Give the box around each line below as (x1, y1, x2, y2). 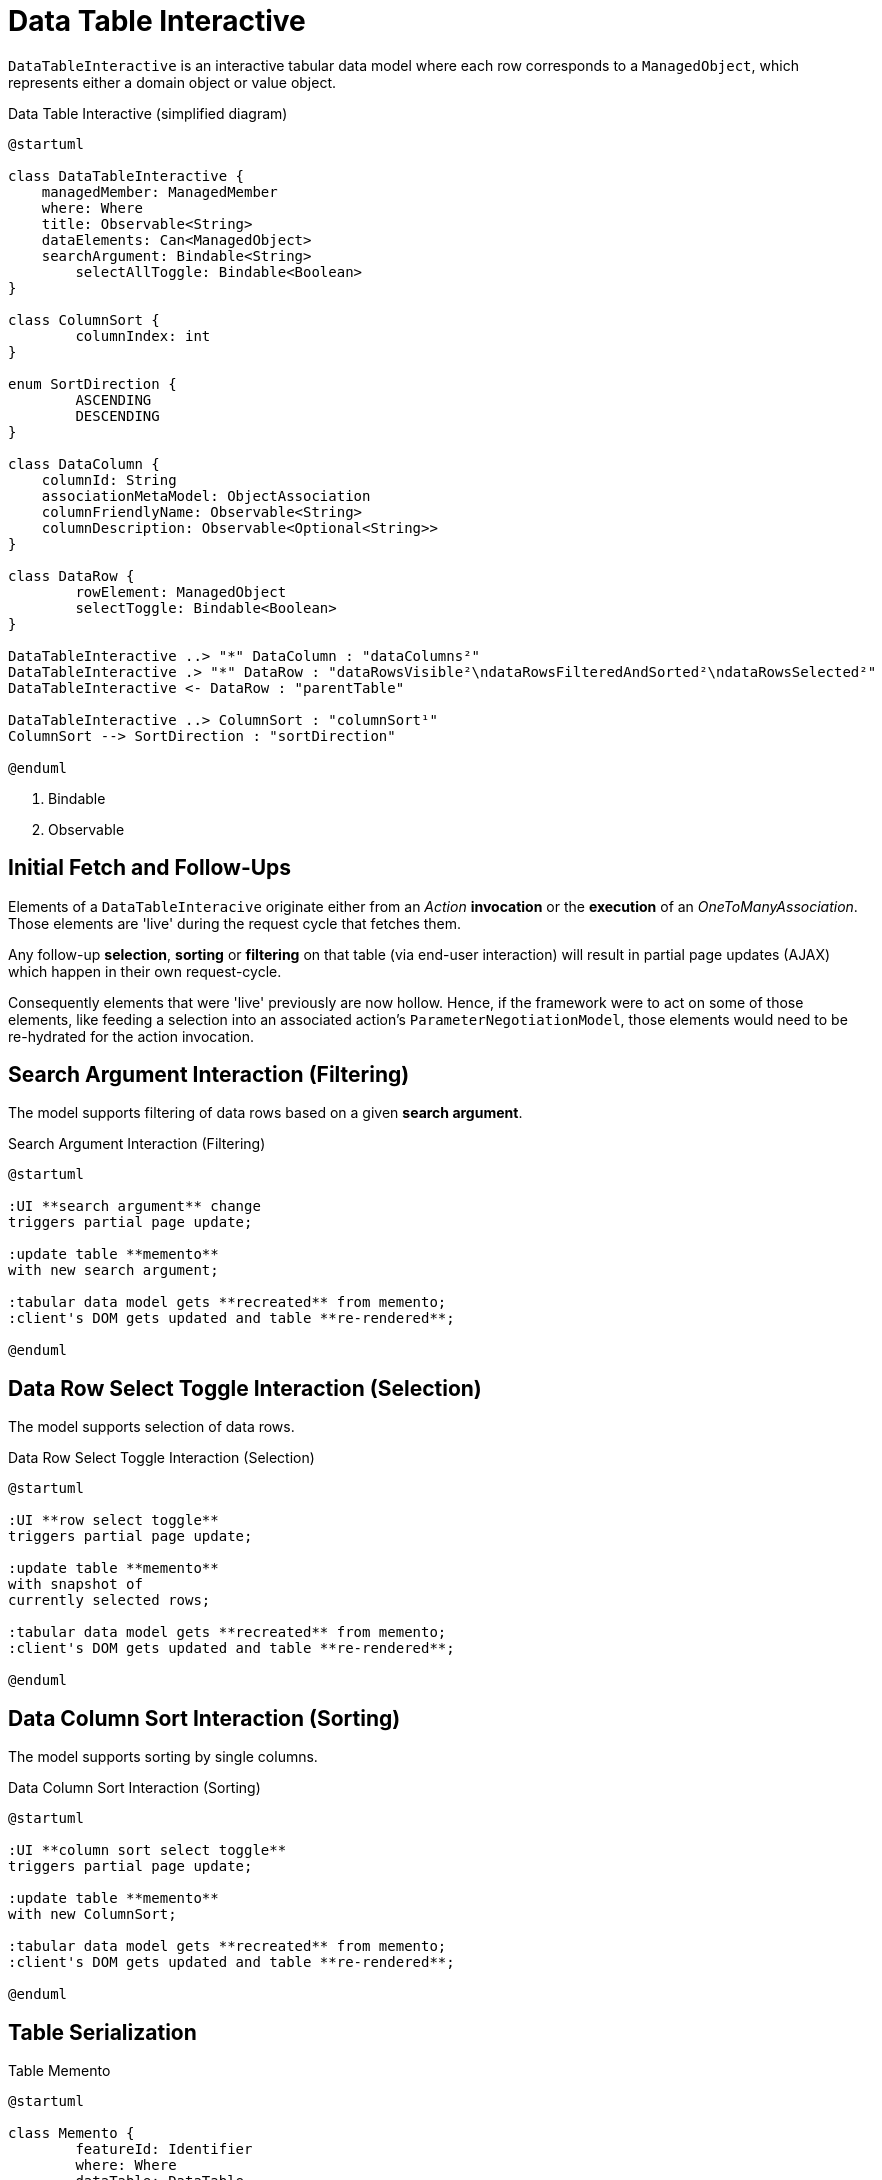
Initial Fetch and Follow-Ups (8, 855, 292, 881)
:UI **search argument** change (8, 1198, 261, 1215)
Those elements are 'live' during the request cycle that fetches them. (8, 914, 462, 932)
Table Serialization (8, 2019, 197, 2045)
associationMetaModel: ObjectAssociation (41, 487, 371, 504)
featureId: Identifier (75, 2140, 253, 2157)
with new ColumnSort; (8, 1906, 177, 1923)
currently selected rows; (8, 1592, 211, 1609)
